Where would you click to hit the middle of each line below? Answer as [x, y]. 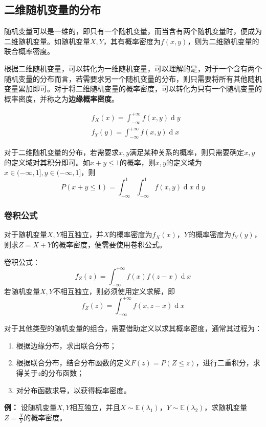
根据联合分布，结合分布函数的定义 [73, 363]
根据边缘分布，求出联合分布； [66, 345]
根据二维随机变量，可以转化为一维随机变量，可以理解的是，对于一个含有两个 [133, 68]
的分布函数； [63, 373]
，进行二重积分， [224, 363]
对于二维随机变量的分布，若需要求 [61, 152]
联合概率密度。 [29, 51]
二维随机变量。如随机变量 [47, 41]
